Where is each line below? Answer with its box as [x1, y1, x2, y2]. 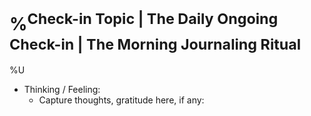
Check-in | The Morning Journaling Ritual [9, 34, 302, 54]
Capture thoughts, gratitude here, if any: [38, 94, 205, 106]
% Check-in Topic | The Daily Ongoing [9, 9, 279, 36]
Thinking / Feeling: [23, 84, 101, 96]
